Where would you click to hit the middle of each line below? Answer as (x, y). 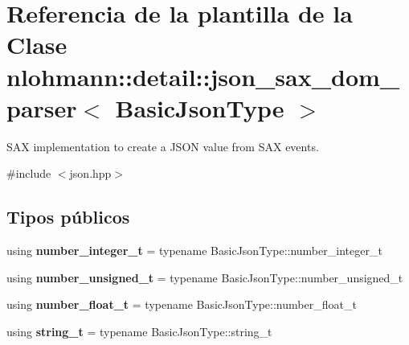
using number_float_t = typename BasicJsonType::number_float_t (182, 304)
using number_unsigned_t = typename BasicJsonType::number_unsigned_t (205, 277)
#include (29, 173)
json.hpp (90, 173)
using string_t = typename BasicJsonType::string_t (139, 331)
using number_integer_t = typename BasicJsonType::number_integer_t (194, 251)
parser (42, 107)
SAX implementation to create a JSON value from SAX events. (163, 146)
